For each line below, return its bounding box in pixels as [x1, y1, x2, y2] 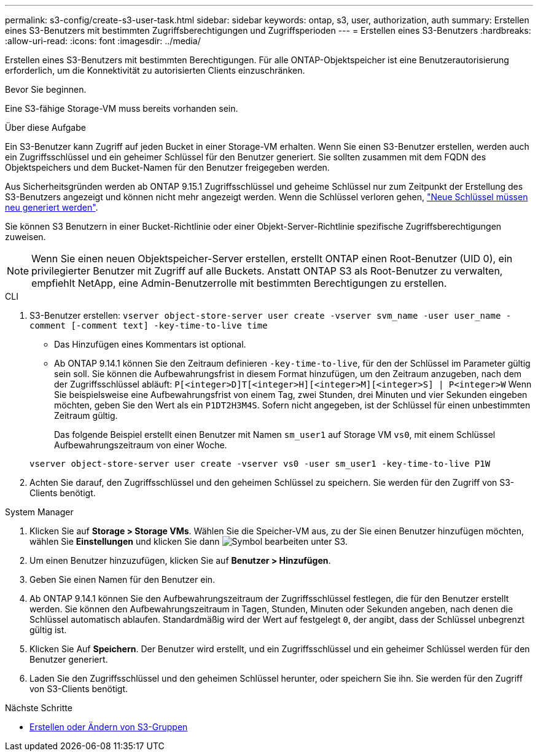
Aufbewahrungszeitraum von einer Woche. [54, 440, 227, 450]
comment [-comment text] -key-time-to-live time [29, 321, 268, 330]
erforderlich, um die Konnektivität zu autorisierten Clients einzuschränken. [5, 65, 305, 76]
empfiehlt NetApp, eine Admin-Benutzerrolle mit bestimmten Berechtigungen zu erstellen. [31, 277, 447, 289]
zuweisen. [5, 232, 46, 242]
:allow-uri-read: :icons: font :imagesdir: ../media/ [5, 36, 201, 46]
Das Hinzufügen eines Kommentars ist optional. [54, 339, 246, 349]
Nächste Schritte [5, 703, 72, 713]
